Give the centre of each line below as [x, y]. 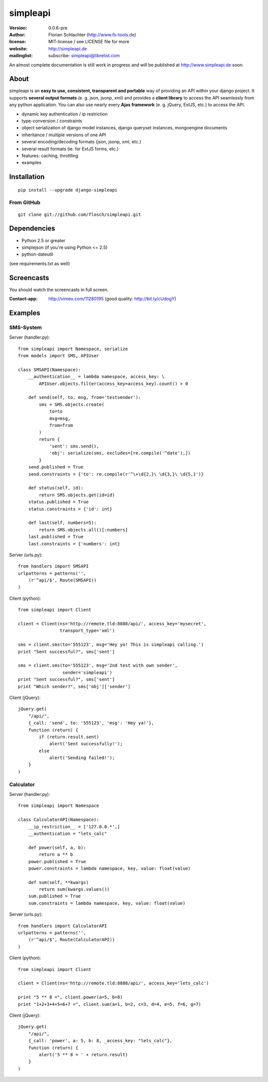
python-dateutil [37, 254]
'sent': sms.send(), [74, 446]
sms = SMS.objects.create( [72, 404]
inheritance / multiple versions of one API [64, 135]
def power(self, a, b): [57, 847]
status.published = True [58, 502]
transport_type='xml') [87, 631]
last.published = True [56, 537]
